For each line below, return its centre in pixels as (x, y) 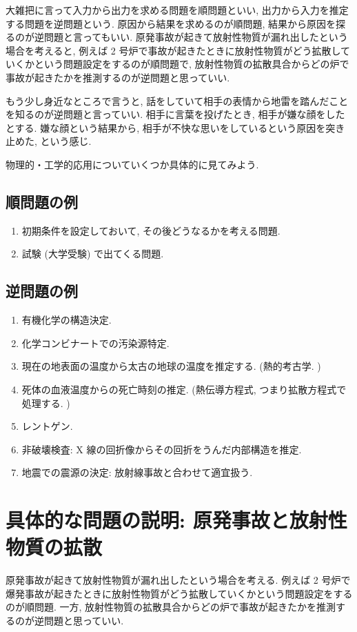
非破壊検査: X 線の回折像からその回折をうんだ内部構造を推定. (162, 449)
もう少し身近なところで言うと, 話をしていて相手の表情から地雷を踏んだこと (177, 100)
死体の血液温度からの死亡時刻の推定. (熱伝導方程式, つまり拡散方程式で (184, 389)
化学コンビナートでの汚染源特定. (95, 343)
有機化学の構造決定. (67, 320)
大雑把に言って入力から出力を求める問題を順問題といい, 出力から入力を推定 (177, 10)
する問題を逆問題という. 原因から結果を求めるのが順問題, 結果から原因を (171, 23)
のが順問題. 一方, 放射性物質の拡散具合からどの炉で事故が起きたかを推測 (171, 607)
